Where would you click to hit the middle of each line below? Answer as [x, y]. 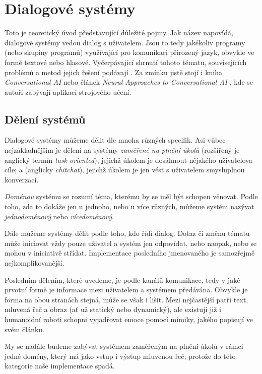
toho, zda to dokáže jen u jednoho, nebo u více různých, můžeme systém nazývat [129, 206]
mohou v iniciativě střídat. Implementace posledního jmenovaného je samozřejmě [130, 253]
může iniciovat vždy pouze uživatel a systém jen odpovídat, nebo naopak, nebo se [131, 243]
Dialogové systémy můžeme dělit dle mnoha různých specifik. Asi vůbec [115, 140]
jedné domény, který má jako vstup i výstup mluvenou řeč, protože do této [120, 356]
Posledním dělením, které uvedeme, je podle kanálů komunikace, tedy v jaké [122, 279]
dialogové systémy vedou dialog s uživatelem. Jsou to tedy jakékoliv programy [125, 42]
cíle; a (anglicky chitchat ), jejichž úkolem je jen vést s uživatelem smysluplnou [125, 170]
